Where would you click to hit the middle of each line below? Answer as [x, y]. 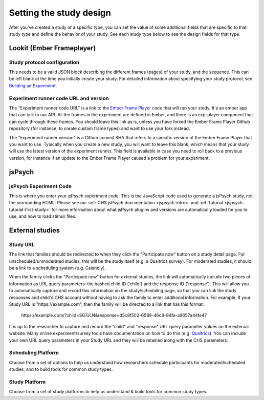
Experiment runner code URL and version [59, 98]
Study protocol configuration [44, 62]
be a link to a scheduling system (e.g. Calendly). [57, 268]
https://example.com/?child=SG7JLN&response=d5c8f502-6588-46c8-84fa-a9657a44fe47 [114, 316]
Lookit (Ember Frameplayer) [53, 48]
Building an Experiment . [33, 85]
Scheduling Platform [34, 353]
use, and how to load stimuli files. [43, 216]
